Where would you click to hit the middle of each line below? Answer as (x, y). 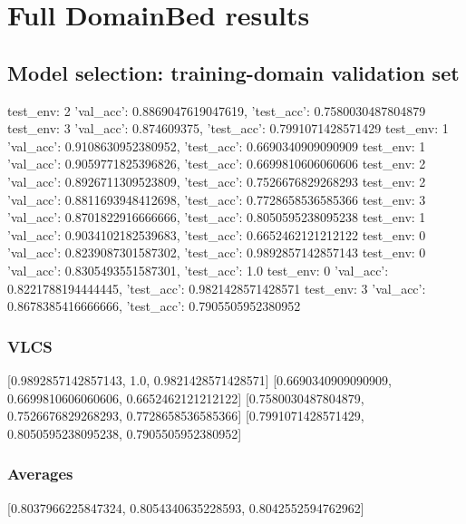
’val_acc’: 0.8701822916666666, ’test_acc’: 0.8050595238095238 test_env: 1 (217, 217)
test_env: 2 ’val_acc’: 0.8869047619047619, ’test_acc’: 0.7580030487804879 (217, 110)
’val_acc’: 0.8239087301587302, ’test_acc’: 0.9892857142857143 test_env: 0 (217, 252)
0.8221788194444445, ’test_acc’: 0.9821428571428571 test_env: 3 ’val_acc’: (217, 288)
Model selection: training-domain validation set (233, 72)
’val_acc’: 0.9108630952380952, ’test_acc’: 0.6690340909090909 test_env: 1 (217, 146)
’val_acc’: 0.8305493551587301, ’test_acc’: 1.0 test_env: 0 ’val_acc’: (198, 270)
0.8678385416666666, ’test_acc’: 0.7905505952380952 (154, 306)
